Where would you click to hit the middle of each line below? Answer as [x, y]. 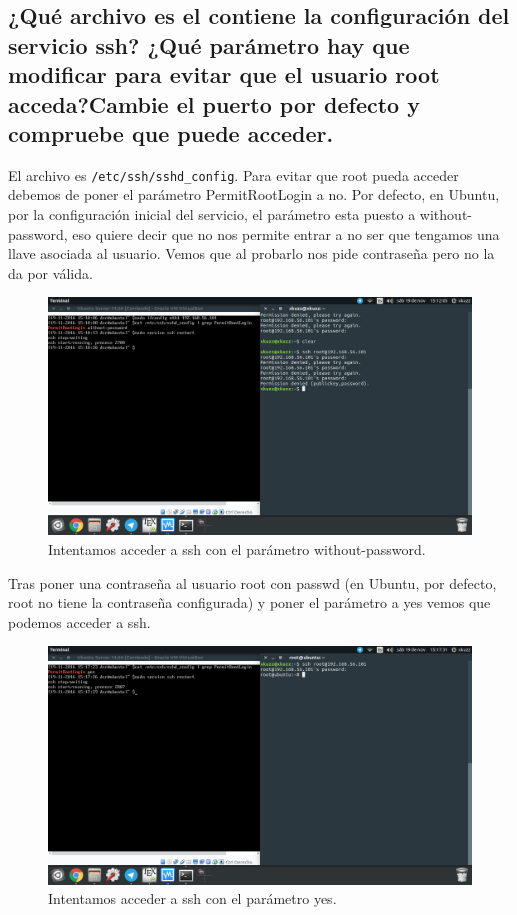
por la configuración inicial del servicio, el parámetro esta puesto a [212, 214]
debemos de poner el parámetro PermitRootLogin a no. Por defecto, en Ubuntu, [254, 194]
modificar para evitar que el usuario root [224, 74]
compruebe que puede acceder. [171, 132]
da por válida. [50, 272]
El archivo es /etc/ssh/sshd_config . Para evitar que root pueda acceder [233, 174]
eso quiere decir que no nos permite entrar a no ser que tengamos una [286, 233]
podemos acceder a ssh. [79, 621]
